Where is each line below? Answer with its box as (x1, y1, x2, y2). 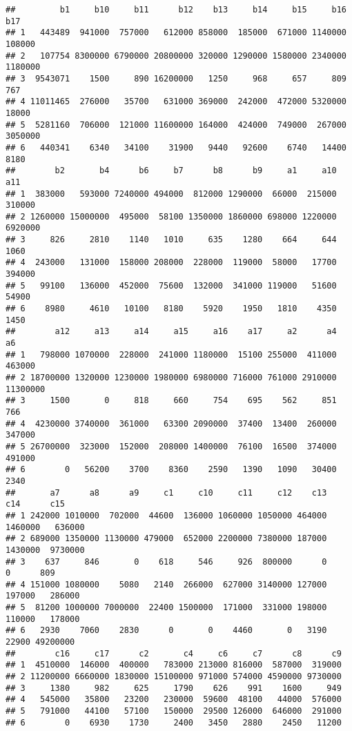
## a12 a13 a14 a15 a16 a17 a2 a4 (6, 326, 337, 337)
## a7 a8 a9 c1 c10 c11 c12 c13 (6, 487, 327, 498)
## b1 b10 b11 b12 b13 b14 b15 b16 (6, 5, 346, 14)
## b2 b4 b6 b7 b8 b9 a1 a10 (6, 166, 337, 176)
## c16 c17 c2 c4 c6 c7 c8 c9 (6, 648, 342, 659)
